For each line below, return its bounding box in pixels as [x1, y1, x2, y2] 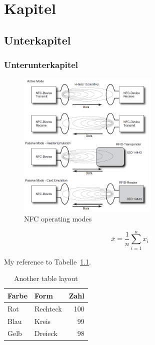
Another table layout [14, 273, 78, 283]
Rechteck [34, 303, 62, 313]
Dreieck [34, 328, 57, 338]
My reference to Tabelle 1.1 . [4, 256, 91, 266]
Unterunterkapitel [4, 58, 78, 71]
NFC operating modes [24, 213, 92, 223]
